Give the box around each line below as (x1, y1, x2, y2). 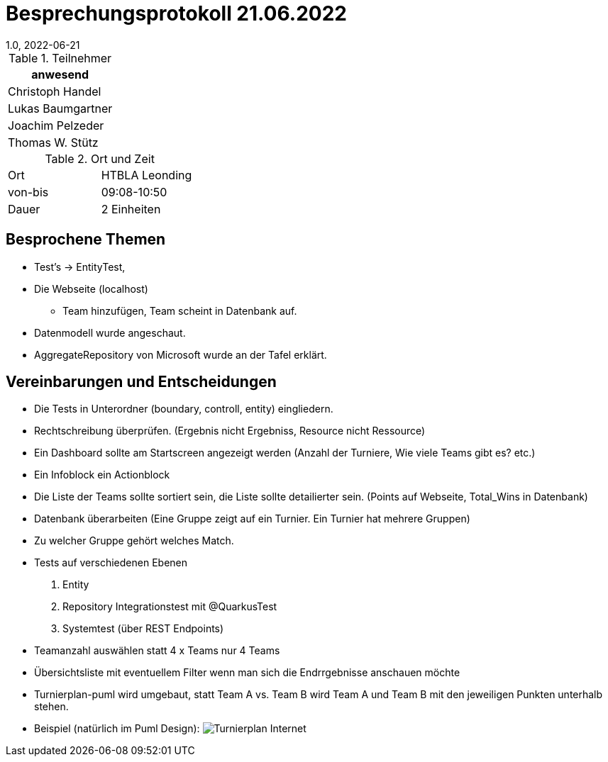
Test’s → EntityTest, (34, 260, 126, 273)
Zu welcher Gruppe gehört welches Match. (34, 534, 234, 547)
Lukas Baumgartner (8, 101, 113, 116)
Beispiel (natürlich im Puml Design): (34, 722, 200, 735)
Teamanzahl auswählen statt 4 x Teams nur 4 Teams (34, 644, 280, 657)
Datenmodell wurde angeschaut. (34, 326, 186, 339)
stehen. (34, 700, 69, 713)
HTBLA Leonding (101, 167, 192, 182)
